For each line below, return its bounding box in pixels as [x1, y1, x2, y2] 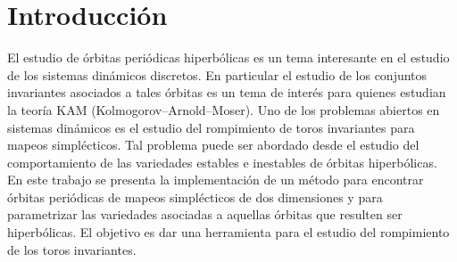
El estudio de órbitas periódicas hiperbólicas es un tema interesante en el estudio [7, 48, 450, 67]
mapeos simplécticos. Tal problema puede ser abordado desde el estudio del [7, 135, 420, 154]
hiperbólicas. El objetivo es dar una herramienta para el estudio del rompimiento [7, 223, 450, 242]
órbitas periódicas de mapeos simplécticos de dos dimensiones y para [7, 187, 383, 206]
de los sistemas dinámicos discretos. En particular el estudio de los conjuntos [7, 65, 428, 84]
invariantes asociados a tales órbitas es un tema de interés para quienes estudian [7, 83, 446, 102]
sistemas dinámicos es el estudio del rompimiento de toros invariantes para [7, 118, 415, 136]
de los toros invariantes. [7, 240, 137, 258]
